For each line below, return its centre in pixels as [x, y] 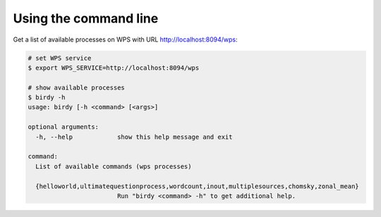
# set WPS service [60, 58]
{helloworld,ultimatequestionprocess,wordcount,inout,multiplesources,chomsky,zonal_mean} [197, 186]
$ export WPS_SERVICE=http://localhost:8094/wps [114, 68]
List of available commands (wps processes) [114, 166]
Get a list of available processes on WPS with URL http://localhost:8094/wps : [125, 39]
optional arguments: [63, 127]
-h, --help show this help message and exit [134, 137]
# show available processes [76, 87]
